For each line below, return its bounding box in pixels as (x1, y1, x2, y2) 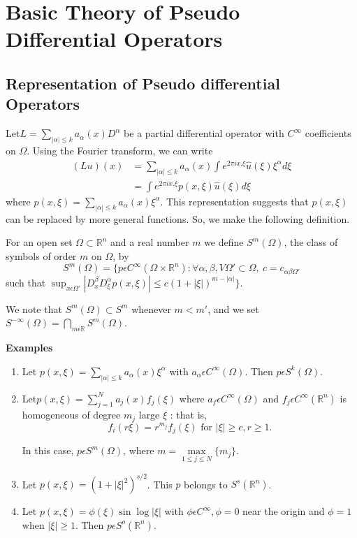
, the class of (284, 235, 338, 249)
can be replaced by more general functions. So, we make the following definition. (6, 211, 350, 226)
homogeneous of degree (22, 407, 121, 422)
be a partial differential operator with (124, 126, 284, 140)
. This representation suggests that (160, 194, 309, 208)
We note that (6, 301, 62, 316)
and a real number (110, 235, 189, 249)
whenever (131, 301, 171, 316)
